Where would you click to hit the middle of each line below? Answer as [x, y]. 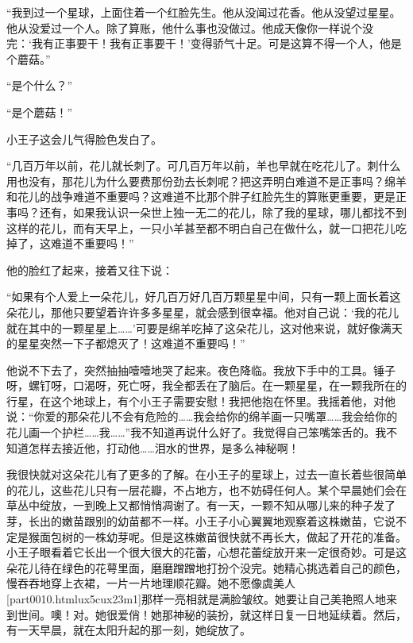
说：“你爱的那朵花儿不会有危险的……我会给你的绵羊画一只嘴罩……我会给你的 [202, 416]
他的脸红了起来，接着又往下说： [90, 270]
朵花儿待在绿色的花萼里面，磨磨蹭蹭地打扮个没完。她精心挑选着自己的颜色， [206, 567]
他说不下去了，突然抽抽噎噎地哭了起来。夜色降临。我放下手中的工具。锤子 [201, 370]
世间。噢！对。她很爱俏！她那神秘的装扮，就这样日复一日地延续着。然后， [212, 614]
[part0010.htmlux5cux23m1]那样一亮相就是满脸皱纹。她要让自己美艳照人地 [197, 599]
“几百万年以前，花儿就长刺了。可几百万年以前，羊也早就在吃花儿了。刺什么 [204, 166]
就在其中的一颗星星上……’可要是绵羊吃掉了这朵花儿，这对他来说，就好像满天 [205, 327]
